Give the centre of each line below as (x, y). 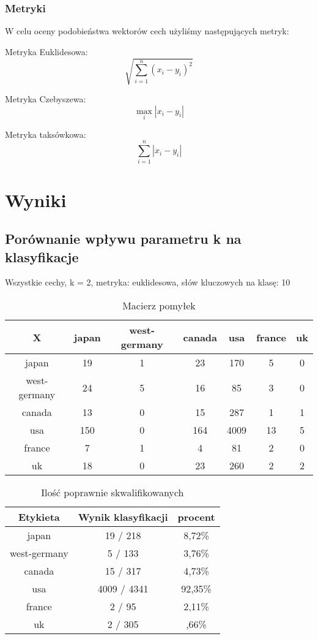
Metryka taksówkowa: (46, 134)
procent (196, 517)
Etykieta (39, 517)
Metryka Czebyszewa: (46, 98)
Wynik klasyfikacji (123, 517)
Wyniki (36, 199)
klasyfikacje (42, 256)
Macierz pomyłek (159, 306)
